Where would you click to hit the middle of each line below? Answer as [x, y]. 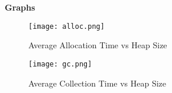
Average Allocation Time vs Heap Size [98, 45]
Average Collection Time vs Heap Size [98, 83]
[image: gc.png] [60, 64]
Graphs [20, 7]
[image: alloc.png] [66, 26]
